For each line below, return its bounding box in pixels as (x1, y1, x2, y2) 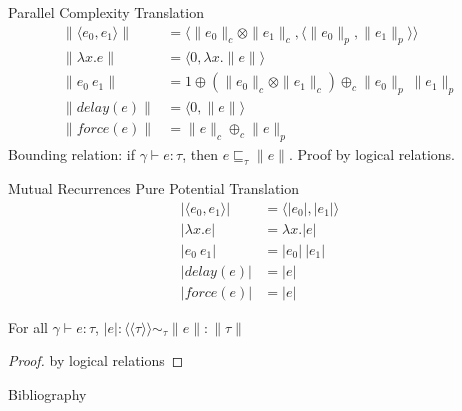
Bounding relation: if (8, 144, 136, 165)
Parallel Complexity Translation (8, 2, 204, 22)
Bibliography (8, 383, 87, 404)
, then (182, 144, 218, 165)
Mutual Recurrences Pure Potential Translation (8, 177, 300, 198)
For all (8, 316, 48, 337)
